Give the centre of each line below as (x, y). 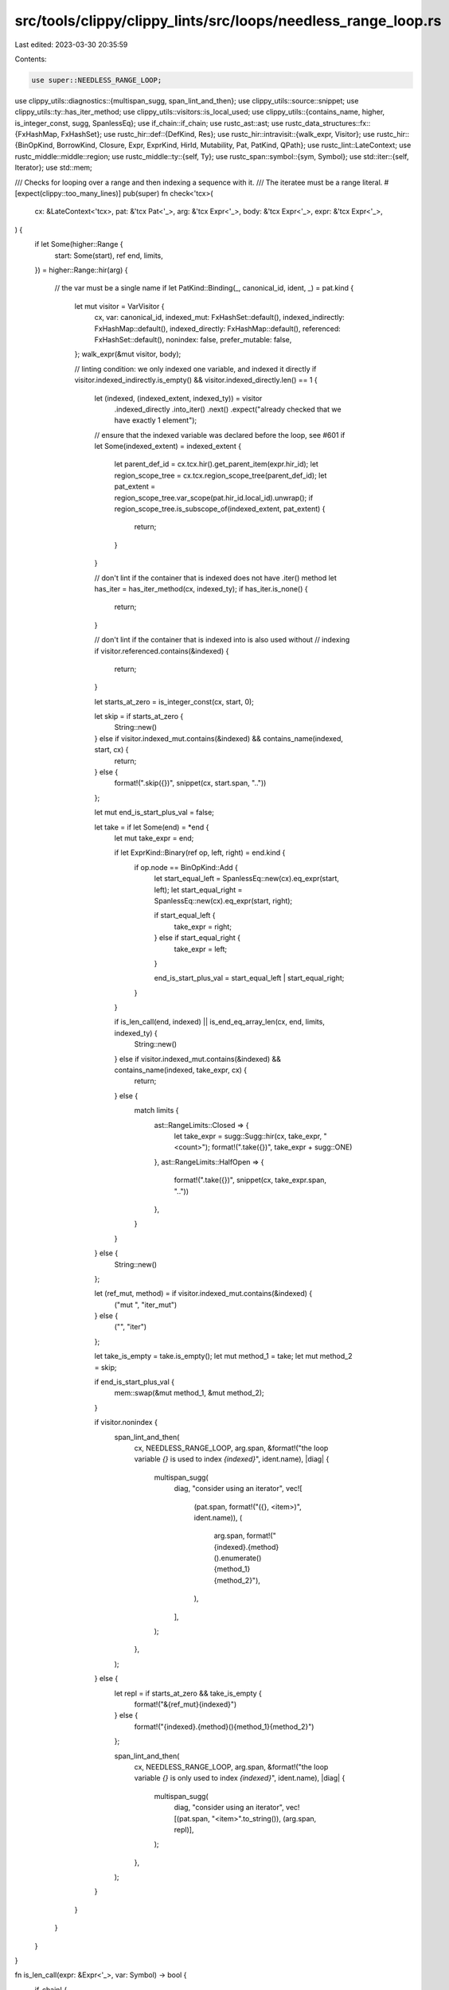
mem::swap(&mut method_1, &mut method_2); (189, 1393)
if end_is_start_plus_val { (135, 1382)
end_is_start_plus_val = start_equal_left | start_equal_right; (249, 978)
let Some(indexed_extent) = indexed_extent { (168, 447)
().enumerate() (238, 1558)
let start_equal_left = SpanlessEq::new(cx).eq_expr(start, (247, 879)
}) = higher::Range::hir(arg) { (81, 270)
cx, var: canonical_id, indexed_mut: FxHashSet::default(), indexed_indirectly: (220, 318)
